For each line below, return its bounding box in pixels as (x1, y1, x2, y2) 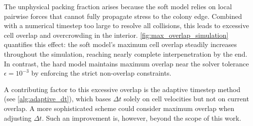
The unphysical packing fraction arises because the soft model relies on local (4, 1, 232, 11)
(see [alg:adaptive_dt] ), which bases (4, 94, 111, 104)
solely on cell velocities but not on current (123, 94, 249, 104)
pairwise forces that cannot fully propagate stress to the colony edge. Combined (4, 11, 242, 21)
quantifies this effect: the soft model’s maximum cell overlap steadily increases (4, 39, 237, 49)
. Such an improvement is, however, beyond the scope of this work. (41, 112, 241, 123)
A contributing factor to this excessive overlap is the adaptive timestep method (4, 84, 241, 94)
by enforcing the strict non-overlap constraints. (31, 68, 172, 78)
